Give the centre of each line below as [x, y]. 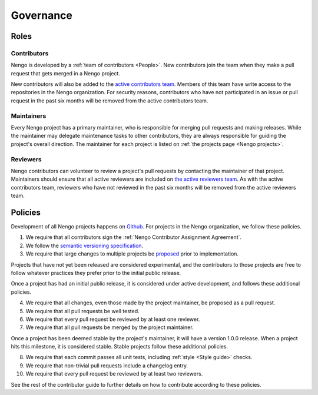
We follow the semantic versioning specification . [85, 245]
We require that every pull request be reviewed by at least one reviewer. [113, 319]
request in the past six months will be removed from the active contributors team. [110, 101]
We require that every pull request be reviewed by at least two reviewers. [114, 374]
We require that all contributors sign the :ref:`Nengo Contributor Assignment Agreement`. [133, 237]
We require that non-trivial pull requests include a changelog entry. [107, 366]
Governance [42, 15]
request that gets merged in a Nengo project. [66, 73]
